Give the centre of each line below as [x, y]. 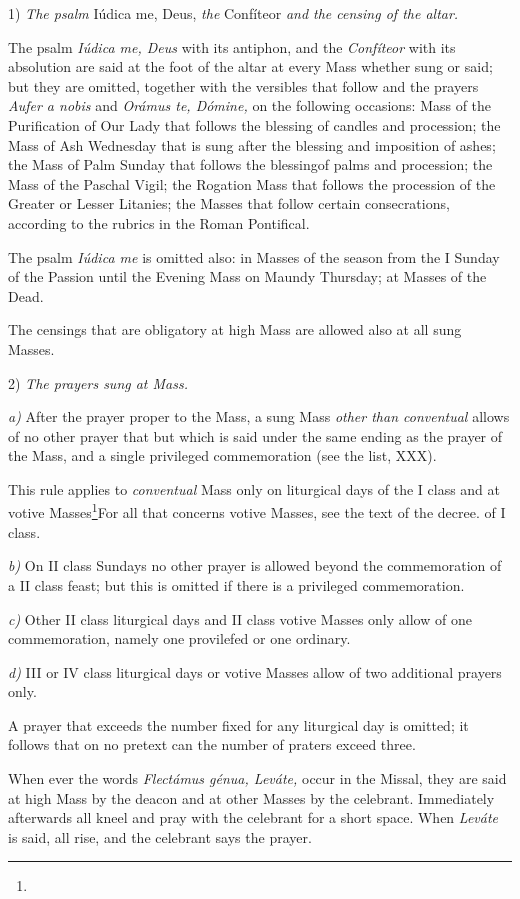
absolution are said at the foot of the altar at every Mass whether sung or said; [250, 66]
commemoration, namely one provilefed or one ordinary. [179, 638]
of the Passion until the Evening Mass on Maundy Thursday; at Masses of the [247, 276]
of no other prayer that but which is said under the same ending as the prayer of [255, 435]
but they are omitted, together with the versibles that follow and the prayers [243, 85]
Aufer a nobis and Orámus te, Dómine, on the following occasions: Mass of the [250, 105]
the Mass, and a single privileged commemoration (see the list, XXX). [222, 455]
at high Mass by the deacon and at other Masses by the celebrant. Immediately [251, 797]
